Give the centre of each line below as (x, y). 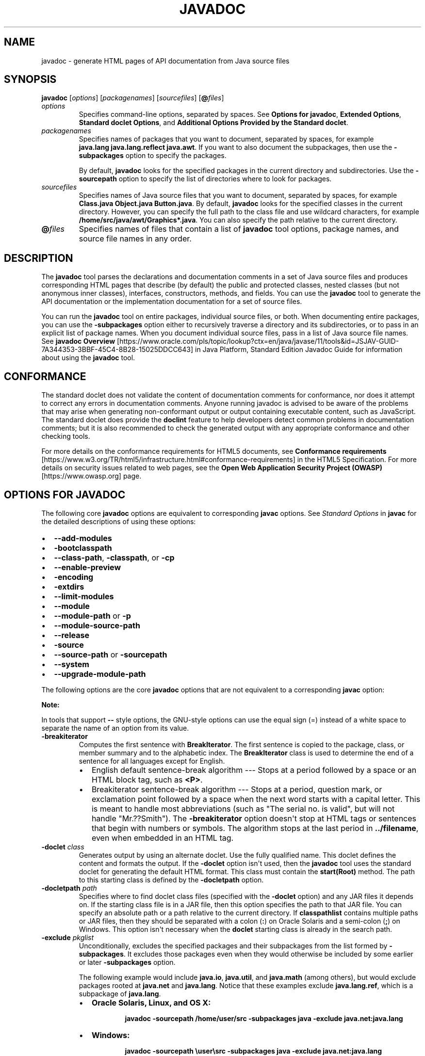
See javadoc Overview (78, 341)
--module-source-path (97, 625)
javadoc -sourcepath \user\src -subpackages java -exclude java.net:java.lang (253, 1051)
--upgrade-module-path (100, 674)
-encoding (74, 577)
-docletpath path (69, 888)
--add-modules (83, 538)
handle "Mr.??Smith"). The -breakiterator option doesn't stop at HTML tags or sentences (254, 818)
